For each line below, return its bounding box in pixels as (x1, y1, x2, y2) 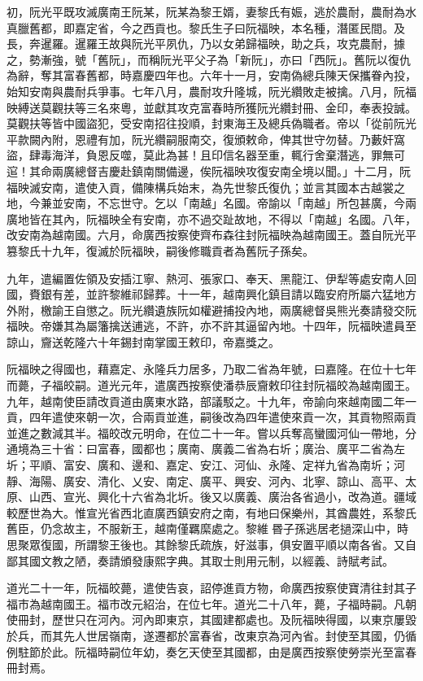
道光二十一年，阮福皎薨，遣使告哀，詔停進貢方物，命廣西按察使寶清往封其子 (7, 579, 416, 596)
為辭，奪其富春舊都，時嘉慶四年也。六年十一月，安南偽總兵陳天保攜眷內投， (7, 67, 416, 84)
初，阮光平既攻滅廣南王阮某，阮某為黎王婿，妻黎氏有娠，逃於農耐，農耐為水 (7, 3, 416, 20)
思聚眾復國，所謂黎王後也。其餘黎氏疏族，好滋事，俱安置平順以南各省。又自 (7, 536, 416, 552)
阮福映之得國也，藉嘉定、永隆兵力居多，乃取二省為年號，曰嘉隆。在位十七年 (7, 360, 416, 378)
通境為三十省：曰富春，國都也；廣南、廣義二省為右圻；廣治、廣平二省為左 (7, 440, 405, 457)
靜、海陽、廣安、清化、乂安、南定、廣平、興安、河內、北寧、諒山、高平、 (7, 472, 405, 489)
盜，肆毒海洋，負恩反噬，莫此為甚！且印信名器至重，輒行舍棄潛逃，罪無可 (7, 146, 405, 164)
